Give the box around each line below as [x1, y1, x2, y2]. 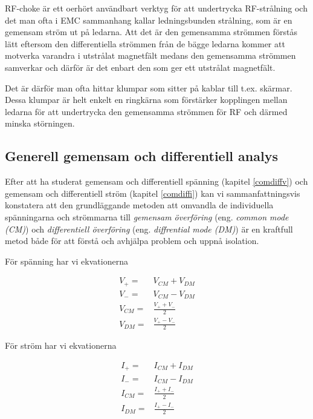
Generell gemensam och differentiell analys [5, 147, 278, 165]
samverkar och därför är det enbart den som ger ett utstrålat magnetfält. [5, 61, 276, 73]
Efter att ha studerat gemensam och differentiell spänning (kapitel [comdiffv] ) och [5, 175, 308, 188]
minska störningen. [5, 117, 75, 130]
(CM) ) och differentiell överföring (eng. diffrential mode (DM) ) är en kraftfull [5, 222, 293, 235]
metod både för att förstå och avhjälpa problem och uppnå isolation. [5, 234, 259, 247]
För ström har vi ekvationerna [5, 339, 117, 352]
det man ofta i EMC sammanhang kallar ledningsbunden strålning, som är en [5, 13, 292, 26]
